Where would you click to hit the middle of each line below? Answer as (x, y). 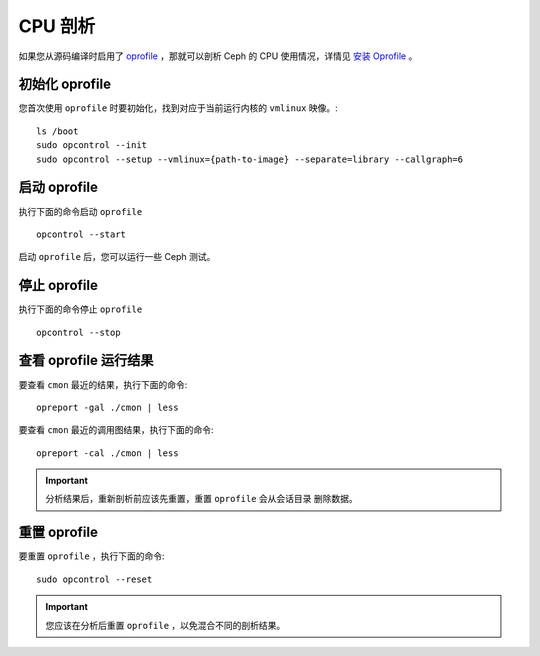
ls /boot (57, 131)
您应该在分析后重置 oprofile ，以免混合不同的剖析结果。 (165, 625)
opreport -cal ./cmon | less (107, 453)
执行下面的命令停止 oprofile (80, 309)
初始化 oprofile (65, 84)
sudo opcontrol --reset (94, 579)
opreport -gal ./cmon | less (107, 407)
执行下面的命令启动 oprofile (80, 211)
